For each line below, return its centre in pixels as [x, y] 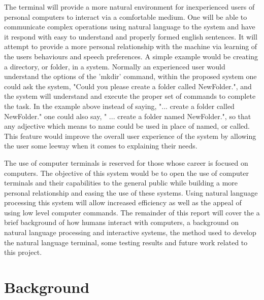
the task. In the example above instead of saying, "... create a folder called [119, 106]
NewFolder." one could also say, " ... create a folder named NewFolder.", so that [128, 116]
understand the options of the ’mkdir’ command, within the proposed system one [130, 76]
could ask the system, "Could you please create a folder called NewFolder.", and [128, 86]
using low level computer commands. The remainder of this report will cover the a [132, 212]
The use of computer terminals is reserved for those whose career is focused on [126, 162]
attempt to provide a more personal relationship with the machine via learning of [131, 46]
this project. [23, 252]
